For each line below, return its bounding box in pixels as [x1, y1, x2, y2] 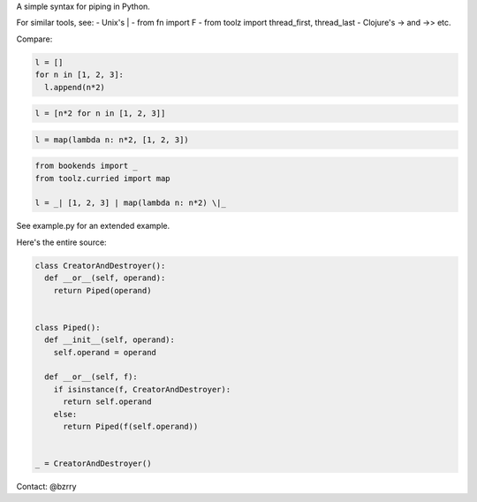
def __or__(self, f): [44, 372, 139, 382]
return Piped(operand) [53, 285, 152, 295]
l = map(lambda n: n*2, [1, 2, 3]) [34, 134, 189, 145]
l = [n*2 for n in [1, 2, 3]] [34, 109, 166, 118]
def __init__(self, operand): [44, 335, 176, 345]
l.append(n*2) [44, 82, 106, 92]
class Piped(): [34, 323, 101, 332]
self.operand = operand [53, 347, 156, 357]
